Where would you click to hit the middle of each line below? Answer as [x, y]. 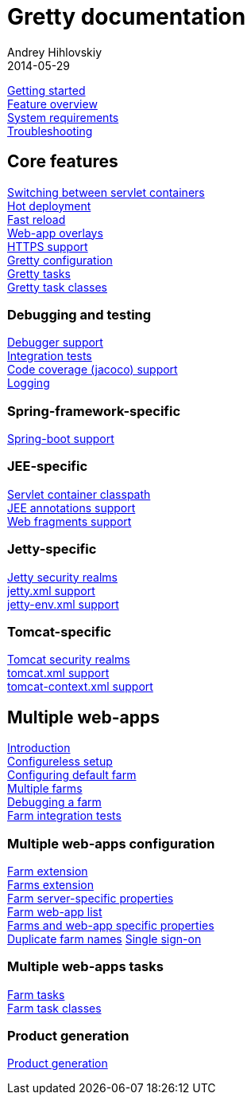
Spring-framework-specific [94, 411]
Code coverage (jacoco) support [93, 370]
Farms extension [50, 884]
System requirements [63, 117]
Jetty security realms [62, 577]
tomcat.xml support [58, 673]
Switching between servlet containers [106, 192]
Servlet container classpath [79, 494]
